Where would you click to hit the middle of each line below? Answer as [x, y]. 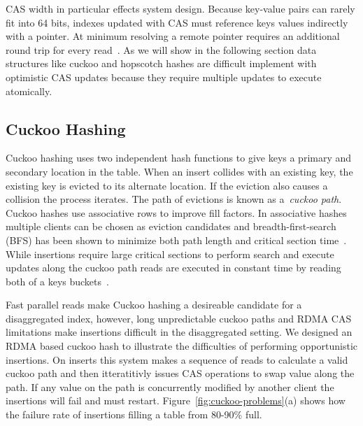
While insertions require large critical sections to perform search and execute [170, 254]
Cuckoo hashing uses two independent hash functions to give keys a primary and [179, 158]
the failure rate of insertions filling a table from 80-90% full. [134, 414]
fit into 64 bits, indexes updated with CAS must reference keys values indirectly [177, 22]
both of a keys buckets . [57, 281]
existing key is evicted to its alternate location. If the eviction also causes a [167, 185]
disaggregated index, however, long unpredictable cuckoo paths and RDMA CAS [179, 318]
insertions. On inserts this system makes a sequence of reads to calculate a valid [177, 359]
